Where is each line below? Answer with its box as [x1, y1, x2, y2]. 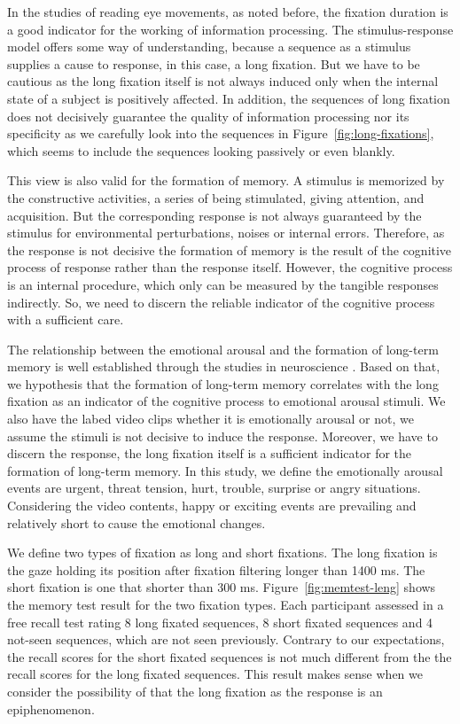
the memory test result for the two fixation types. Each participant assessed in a [7, 596, 444, 613]
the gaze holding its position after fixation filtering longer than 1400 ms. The [7, 560, 425, 579]
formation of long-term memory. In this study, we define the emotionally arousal [7, 461, 443, 479]
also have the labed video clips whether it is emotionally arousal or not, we [7, 409, 414, 428]
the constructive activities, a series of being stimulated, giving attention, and [7, 188, 425, 206]
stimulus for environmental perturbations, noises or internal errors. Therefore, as [7, 223, 445, 242]
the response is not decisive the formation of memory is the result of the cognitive [7, 240, 452, 259]
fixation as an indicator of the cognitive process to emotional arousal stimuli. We [7, 392, 446, 410]
